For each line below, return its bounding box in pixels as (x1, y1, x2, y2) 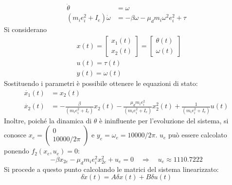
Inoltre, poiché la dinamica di (4, 115, 92, 125)
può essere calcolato (168, 130, 227, 140)
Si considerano (4, 24, 47, 34)
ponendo (4, 146, 29, 156)
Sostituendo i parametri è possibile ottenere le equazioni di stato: (4, 78, 198, 88)
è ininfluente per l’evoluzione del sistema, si (99, 115, 229, 125)
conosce (4, 130, 26, 140)
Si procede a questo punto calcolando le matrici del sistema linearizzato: (4, 164, 219, 174)
